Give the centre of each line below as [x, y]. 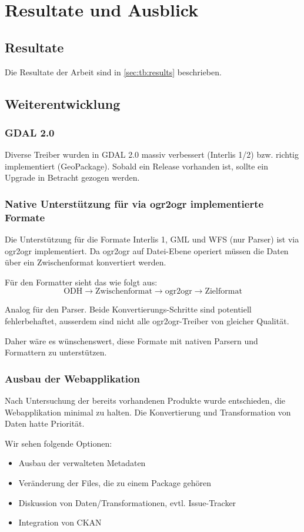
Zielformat [223, 292]
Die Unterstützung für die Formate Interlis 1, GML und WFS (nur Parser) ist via [152, 239]
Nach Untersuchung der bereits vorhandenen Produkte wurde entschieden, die [145, 400]
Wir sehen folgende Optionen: [59, 443]
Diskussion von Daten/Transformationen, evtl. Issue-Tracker [127, 502]
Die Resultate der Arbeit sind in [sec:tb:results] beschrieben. [113, 72]
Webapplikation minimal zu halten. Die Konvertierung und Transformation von [148, 412]
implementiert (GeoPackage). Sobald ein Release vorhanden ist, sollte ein [136, 166]
